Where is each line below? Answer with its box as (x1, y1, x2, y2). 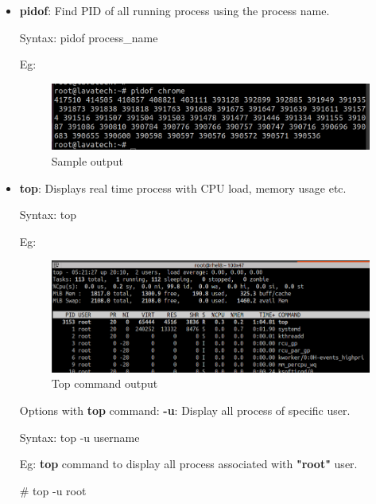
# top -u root (19, 482, 87, 498)
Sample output (51, 153, 124, 169)
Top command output (51, 375, 158, 392)
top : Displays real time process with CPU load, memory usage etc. (19, 179, 347, 196)
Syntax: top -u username (19, 428, 140, 445)
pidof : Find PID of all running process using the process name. (19, 2, 330, 18)
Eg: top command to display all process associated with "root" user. (19, 455, 358, 472)
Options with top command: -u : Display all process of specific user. (19, 401, 351, 418)
